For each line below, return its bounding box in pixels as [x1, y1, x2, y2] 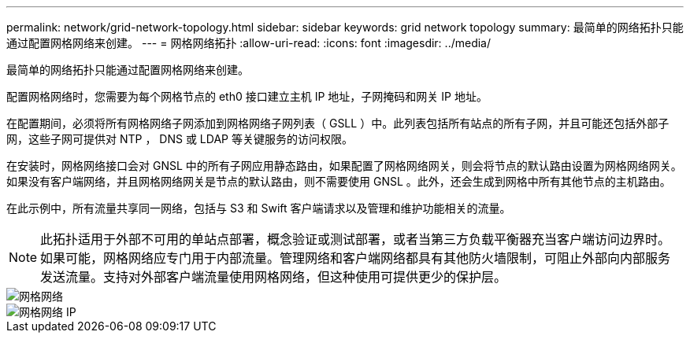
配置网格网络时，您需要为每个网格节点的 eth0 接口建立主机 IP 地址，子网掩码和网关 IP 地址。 [6, 90, 488, 103]
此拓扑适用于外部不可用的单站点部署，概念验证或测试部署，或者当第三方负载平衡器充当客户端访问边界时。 [40, 231, 671, 247]
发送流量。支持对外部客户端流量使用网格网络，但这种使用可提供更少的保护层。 [40, 269, 507, 285]
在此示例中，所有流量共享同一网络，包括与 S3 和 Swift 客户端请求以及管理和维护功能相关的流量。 [6, 201, 511, 215]
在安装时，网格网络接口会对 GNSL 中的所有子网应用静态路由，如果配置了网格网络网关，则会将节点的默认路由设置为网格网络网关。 [6, 159, 682, 172]
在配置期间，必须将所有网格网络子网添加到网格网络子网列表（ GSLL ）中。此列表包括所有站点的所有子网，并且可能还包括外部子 [6, 116, 670, 130]
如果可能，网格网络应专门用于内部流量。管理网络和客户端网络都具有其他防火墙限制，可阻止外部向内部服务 [40, 250, 671, 266]
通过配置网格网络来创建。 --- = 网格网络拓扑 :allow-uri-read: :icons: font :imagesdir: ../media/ [6, 36, 492, 50]
